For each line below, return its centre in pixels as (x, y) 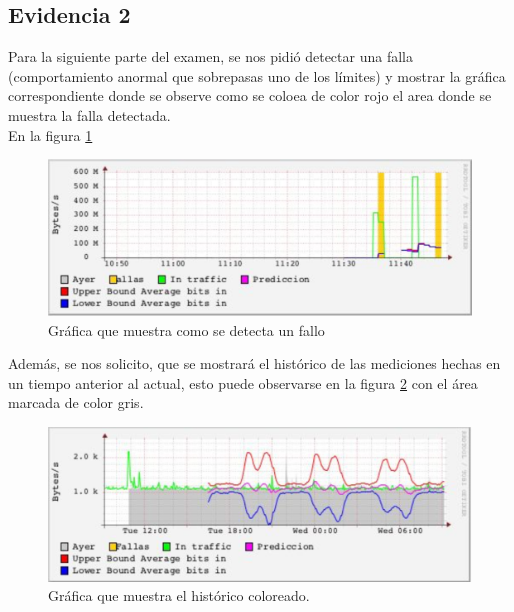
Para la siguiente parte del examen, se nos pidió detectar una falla (210, 56)
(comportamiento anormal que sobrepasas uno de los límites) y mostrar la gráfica (257, 75)
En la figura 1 (50, 134)
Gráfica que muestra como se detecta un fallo (186, 329)
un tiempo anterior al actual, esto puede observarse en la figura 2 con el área (243, 382)
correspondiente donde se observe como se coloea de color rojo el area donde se (250, 95)
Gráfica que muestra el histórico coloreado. (179, 595)
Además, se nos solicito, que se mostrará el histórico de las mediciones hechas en (254, 363)
